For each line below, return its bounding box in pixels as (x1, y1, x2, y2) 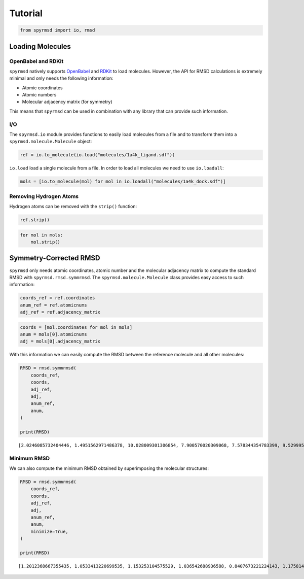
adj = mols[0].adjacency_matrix (20, 338, 101, 345)
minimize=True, (30, 528, 68, 534)
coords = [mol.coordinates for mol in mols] (20, 324, 133, 330)
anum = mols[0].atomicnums (20, 331, 87, 337)
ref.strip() (20, 217, 50, 223)
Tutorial (9, 8, 43, 19)
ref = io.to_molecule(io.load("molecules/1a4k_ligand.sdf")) (20, 152, 175, 158)
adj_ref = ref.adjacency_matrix (20, 310, 101, 315)
